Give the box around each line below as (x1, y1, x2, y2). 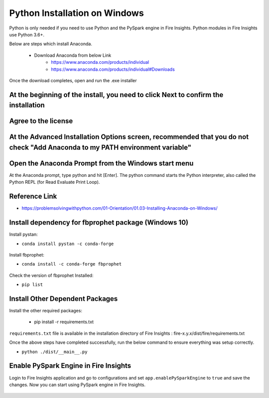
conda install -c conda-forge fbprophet (21, 262, 122, 267)
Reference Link (9, 192, 57, 201)
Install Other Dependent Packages (9, 294, 118, 303)
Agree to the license (9, 117, 73, 126)
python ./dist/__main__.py (21, 349, 88, 355)
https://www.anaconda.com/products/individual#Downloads (51, 66, 175, 72)
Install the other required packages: (9, 308, 82, 314)
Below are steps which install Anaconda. (9, 41, 92, 47)
